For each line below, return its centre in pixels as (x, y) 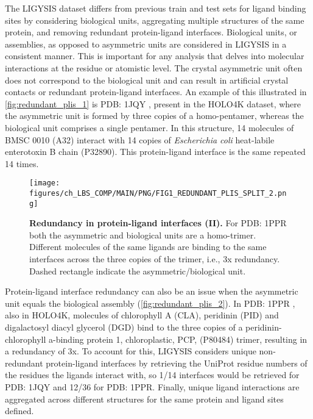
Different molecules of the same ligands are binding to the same (148, 247)
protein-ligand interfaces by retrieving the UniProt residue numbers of (177, 363)
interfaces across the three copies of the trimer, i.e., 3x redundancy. (155, 259)
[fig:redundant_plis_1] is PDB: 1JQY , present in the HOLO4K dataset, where (153, 103)
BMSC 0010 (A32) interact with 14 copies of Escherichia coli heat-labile (140, 139)
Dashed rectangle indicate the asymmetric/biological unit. (138, 270)
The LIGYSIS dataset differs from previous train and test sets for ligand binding (156, 8)
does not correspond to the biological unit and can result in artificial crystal (147, 80)
